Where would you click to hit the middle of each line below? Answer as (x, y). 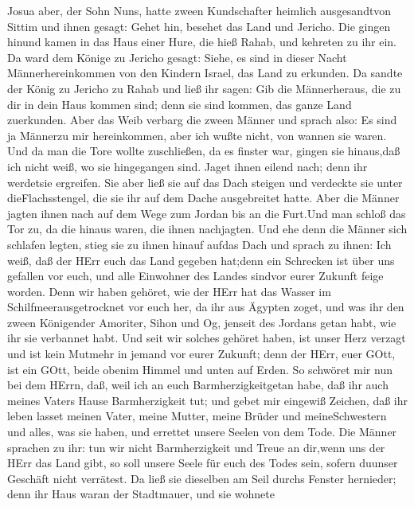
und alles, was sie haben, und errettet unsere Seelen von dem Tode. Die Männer (202, 432)
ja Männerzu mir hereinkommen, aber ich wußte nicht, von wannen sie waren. (197, 135)
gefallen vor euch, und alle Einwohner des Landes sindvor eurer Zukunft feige (195, 276)
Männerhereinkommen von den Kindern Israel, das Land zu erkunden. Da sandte (205, 73)
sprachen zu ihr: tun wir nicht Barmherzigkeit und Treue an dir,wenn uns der (196, 447)
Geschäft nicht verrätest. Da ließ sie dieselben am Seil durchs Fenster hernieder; (202, 478)
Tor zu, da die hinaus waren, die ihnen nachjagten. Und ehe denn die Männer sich (207, 229)
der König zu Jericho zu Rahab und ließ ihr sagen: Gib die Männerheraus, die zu (204, 88)
